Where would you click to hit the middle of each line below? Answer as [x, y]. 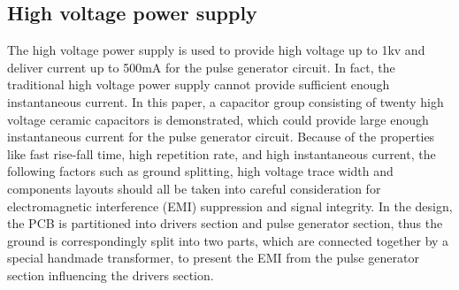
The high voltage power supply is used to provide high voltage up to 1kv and [216, 50]
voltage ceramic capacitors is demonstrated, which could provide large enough [218, 119]
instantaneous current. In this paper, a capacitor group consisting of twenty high [226, 101]
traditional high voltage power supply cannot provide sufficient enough [199, 84]
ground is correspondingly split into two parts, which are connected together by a [228, 240]
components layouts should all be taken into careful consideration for [194, 188]
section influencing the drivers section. [111, 275]
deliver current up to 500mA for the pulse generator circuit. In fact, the [201, 67]
